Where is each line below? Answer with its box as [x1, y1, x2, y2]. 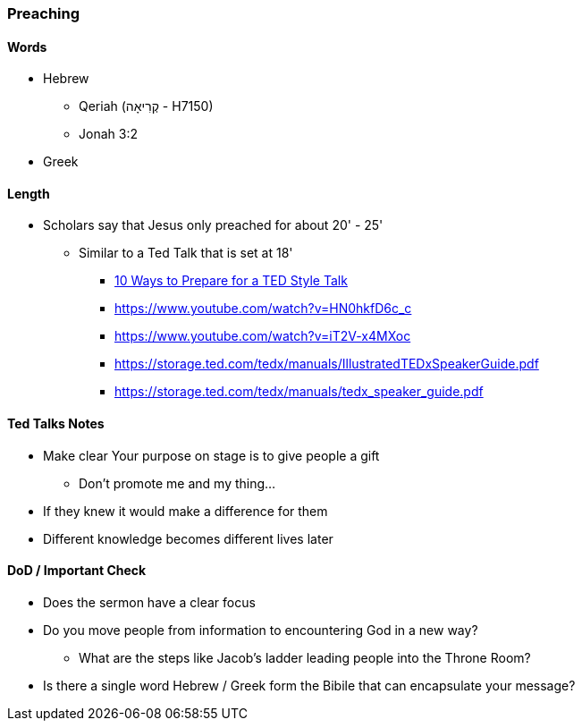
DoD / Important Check [7, 563, 147, 579]
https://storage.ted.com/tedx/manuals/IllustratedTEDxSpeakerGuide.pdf [114, 356, 539, 372]
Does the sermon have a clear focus [43, 594, 256, 610]
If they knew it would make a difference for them [43, 503, 328, 519]
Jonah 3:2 [79, 126, 138, 142]
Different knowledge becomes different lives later [43, 530, 333, 546]
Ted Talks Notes [7, 416, 105, 432]
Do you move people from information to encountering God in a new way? [43, 622, 478, 638]
